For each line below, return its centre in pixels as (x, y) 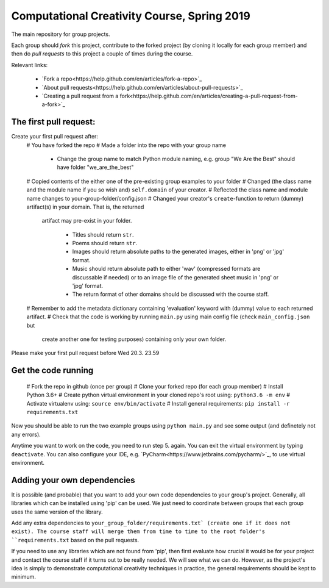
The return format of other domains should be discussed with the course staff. (171, 294)
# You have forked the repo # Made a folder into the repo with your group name (126, 145)
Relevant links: (30, 65)
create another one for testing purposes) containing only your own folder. (134, 339)
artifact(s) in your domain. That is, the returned (85, 207)
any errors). (26, 434)
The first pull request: (53, 122)
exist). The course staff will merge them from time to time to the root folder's (138, 532)
